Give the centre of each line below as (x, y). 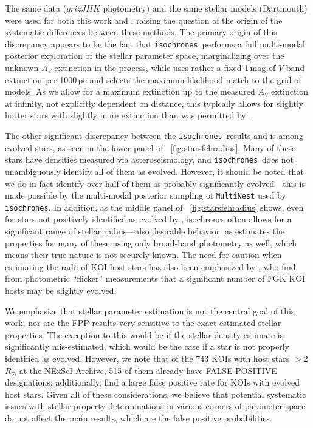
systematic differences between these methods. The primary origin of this (141, 32)
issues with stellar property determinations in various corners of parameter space (155, 406)
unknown (22, 68)
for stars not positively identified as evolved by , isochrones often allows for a (148, 219)
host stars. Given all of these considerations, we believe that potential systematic (156, 394)
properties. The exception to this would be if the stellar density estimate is (144, 334)
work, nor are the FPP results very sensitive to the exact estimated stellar (143, 323)
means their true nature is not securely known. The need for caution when (143, 255)
